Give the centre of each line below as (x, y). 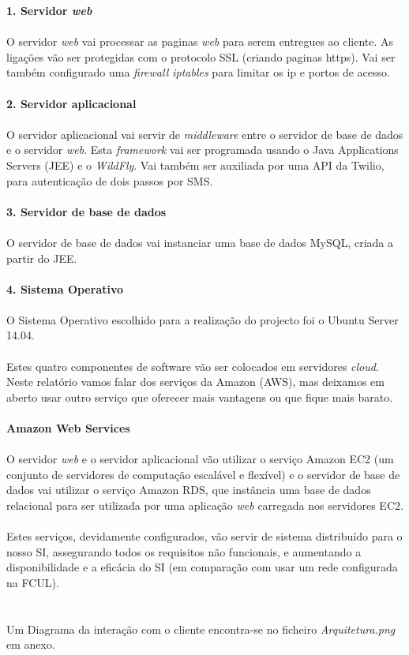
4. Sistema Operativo (65, 288)
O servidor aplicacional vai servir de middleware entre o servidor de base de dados (205, 134)
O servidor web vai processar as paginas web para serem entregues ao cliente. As (200, 41)
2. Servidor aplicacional (71, 103)
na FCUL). (33, 582)
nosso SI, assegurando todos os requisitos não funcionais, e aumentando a (184, 551)
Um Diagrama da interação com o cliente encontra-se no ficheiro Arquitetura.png (201, 629)
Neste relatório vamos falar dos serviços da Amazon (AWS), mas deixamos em (195, 382)
